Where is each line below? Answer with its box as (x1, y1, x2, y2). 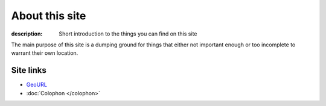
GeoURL (26, 81, 48, 89)
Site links (11, 65, 46, 75)
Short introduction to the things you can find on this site (59, 30, 197, 37)
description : (11, 30, 43, 37)
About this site (11, 9, 86, 22)
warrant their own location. (11, 49, 78, 57)
